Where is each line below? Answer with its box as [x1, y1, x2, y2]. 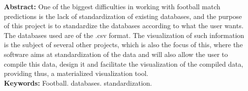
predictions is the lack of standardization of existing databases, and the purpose [4, 11, 242, 21]
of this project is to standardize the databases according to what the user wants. [4, 20, 244, 31]
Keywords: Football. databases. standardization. [4, 77, 152, 88]
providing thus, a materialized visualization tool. [4, 68, 148, 78]
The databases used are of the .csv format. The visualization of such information [4, 30, 245, 40]
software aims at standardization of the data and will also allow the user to [4, 49, 228, 59]
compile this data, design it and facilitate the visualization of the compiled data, [4, 58, 244, 69]
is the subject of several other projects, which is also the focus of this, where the [4, 39, 243, 50]
